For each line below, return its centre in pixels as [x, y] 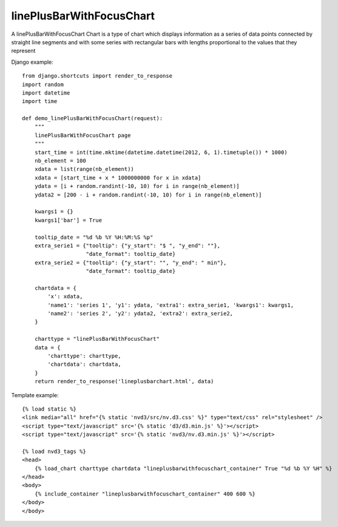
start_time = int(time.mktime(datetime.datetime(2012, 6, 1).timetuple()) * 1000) [161, 152]
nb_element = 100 [60, 161]
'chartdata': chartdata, [84, 364]
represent [23, 51]
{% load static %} [49, 409]
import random [43, 84]
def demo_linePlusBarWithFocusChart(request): [93, 119]
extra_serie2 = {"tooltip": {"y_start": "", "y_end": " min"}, [130, 263]
